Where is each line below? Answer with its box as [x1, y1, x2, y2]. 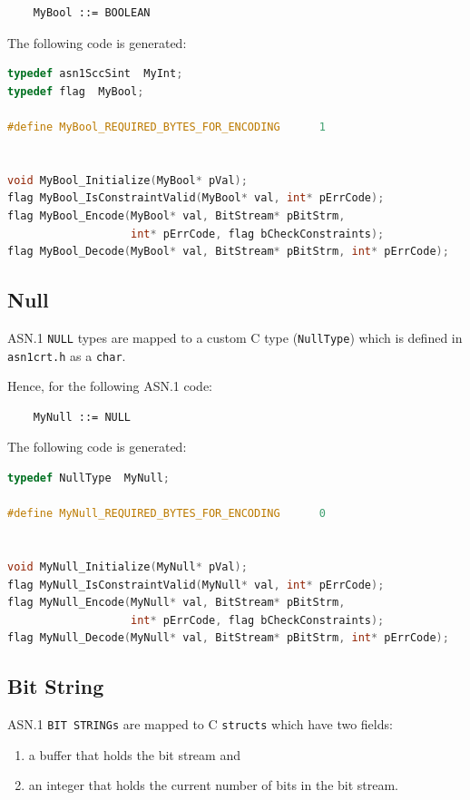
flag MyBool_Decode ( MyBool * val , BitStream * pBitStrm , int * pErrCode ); [7, 245, 449, 259]
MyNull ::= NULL [33, 410, 132, 424]
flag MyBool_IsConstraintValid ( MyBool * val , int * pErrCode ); [7, 191, 385, 205]
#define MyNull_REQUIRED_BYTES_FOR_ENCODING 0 [7, 507, 326, 521]
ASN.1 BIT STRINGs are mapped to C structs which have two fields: [7, 715, 393, 734]
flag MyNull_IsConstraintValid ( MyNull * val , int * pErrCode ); [7, 578, 385, 591]
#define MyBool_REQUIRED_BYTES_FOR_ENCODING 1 [7, 120, 326, 133]
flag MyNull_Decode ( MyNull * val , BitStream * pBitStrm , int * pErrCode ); [7, 631, 449, 645]
